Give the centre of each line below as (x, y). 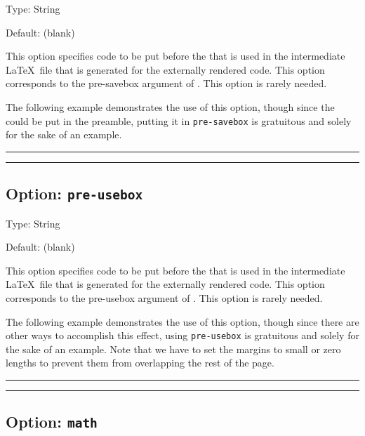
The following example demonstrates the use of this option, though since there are (182, 321)
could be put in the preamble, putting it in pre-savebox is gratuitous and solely (179, 120)
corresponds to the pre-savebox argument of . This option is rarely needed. (166, 83)
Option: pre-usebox (74, 193)
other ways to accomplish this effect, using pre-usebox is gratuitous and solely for (182, 335)
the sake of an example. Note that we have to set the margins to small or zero (173, 349)
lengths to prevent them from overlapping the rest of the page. (140, 363)
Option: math (52, 422)
